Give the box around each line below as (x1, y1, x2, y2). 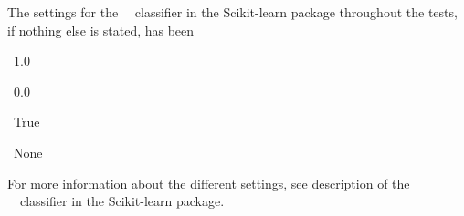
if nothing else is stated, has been (7, 20, 195, 39)
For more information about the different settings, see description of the (7, 173, 410, 192)
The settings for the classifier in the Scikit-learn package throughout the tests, (7, 3, 458, 21)
